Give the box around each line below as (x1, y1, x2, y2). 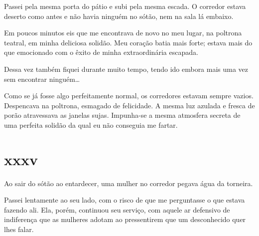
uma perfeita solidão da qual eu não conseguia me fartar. (4, 119, 178, 130)
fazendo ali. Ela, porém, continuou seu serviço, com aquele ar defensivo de (4, 204, 230, 215)
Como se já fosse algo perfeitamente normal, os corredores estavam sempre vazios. (4, 90, 254, 101)
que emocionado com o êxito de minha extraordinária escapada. (4, 47, 198, 57)
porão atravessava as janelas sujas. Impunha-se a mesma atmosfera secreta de (4, 110, 241, 120)
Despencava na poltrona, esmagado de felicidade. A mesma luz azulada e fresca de (4, 100, 255, 110)
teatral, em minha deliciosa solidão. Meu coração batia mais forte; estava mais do (4, 37, 253, 47)
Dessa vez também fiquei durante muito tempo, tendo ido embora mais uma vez (4, 63, 249, 74)
